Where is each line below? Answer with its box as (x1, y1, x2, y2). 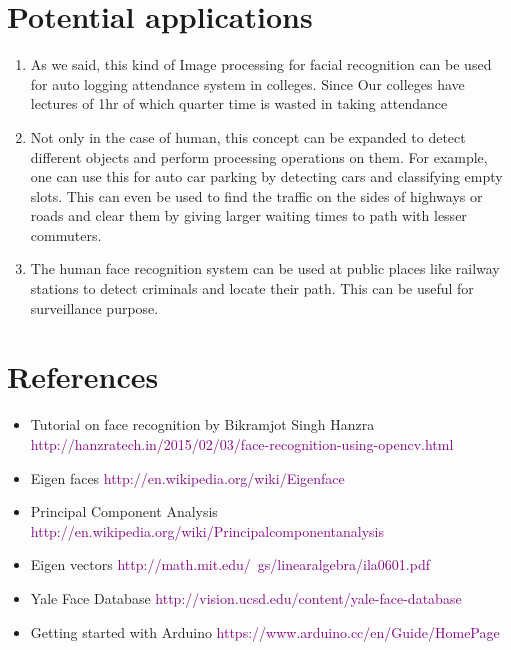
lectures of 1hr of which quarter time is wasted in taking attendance (30, 93, 448, 114)
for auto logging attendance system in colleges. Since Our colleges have (30, 73, 465, 94)
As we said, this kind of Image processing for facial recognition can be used (30, 54, 492, 75)
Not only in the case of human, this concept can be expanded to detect (30, 126, 466, 147)
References (7, 356, 159, 397)
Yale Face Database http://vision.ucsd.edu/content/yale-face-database (30, 587, 462, 608)
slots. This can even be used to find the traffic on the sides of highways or (30, 185, 483, 206)
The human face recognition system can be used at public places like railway (30, 258, 500, 279)
